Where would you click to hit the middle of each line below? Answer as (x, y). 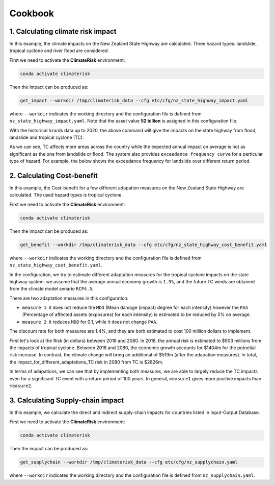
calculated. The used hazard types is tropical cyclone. (66, 195)
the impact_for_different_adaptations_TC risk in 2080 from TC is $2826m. (86, 362)
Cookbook (32, 13)
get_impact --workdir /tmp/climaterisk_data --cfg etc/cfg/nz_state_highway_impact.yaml (134, 100)
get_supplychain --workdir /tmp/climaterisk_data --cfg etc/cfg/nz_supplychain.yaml (129, 462)
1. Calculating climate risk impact (63, 31)
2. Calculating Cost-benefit (53, 175)
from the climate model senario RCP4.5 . (51, 289)
